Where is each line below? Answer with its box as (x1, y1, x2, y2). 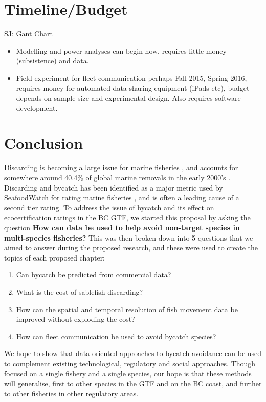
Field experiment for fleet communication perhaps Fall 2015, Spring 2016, (16, 72, 247, 83)
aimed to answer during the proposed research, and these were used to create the (4, 242, 258, 253)
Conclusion (4, 132, 83, 153)
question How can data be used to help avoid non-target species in (4, 222, 240, 232)
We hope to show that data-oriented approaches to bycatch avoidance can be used (4, 348, 262, 359)
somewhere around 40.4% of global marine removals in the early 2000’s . (4, 172, 231, 182)
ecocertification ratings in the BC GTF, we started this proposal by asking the (4, 212, 251, 223)
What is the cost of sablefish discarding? (16, 286, 143, 297)
